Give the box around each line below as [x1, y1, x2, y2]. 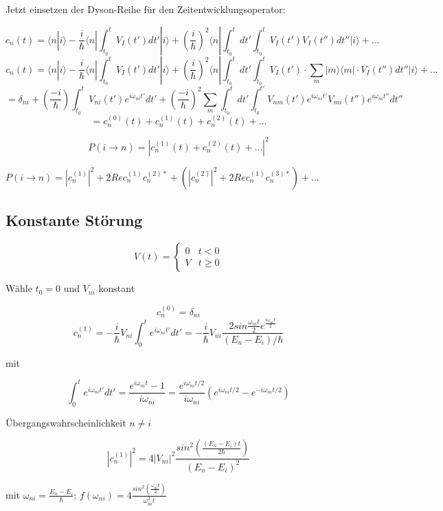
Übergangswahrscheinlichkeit [5, 415, 126, 429]
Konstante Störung [5, 209, 143, 231]
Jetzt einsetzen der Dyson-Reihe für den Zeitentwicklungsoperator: [5, 2, 286, 16]
